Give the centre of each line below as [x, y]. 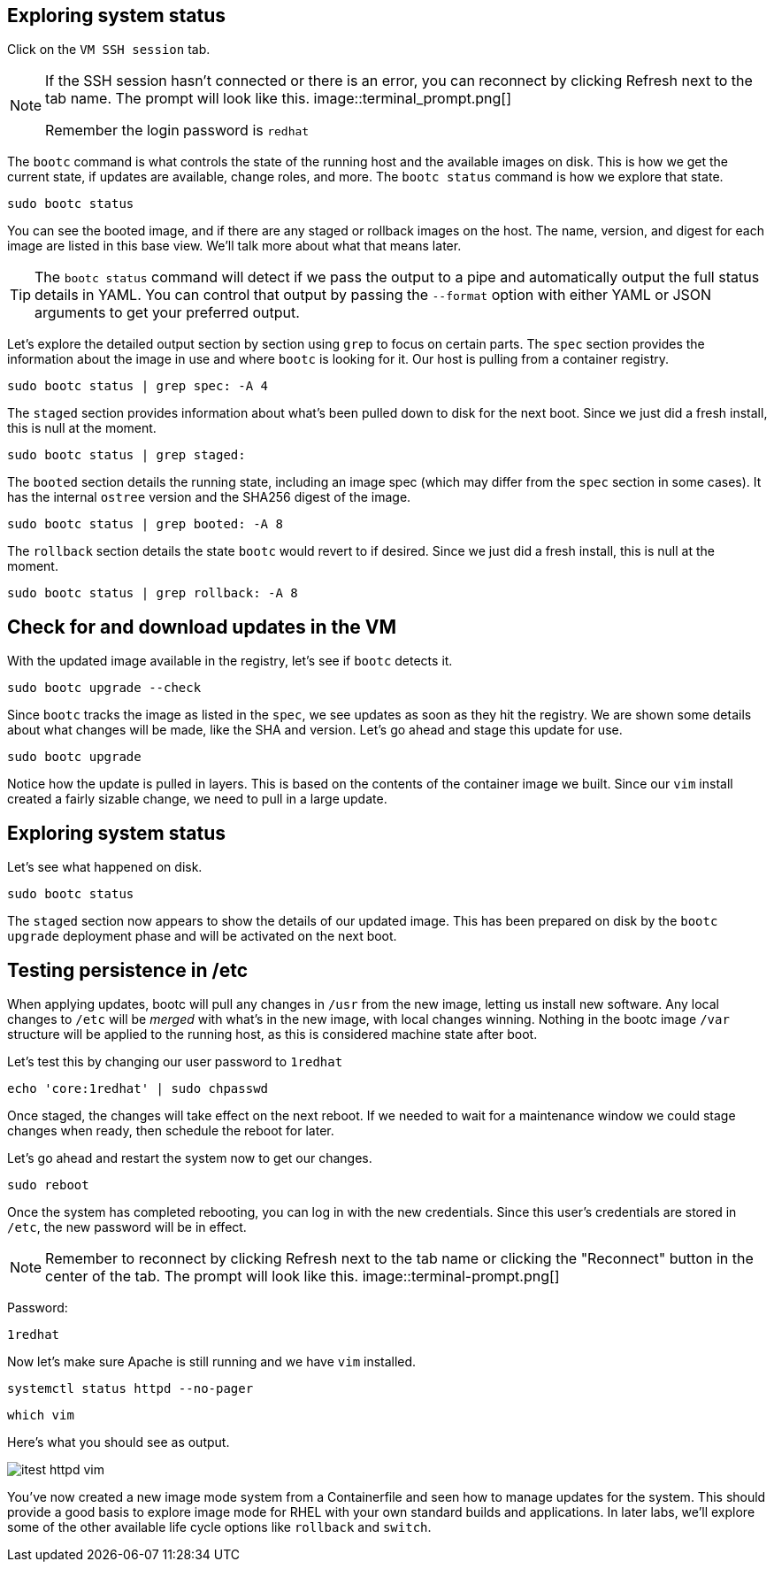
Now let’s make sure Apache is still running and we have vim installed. [212, 1361]
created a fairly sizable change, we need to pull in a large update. [197, 799]
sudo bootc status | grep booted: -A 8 [145, 524]
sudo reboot [48, 1184]
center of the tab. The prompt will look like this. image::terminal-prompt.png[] [303, 1276]
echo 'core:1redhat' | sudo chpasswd [138, 1088]
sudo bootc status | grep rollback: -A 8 [153, 593]
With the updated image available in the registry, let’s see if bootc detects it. [230, 661]
